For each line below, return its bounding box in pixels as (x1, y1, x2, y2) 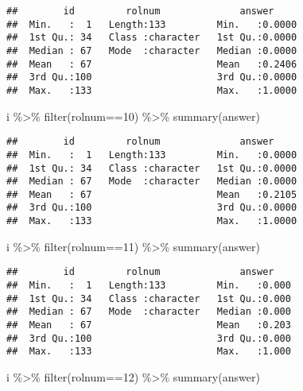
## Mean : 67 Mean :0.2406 (6, 58, 297, 70)
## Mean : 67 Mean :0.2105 (6, 188, 297, 200)
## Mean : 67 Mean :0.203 (6, 319, 291, 331)
